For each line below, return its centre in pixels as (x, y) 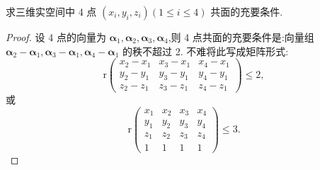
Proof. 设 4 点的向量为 (56, 37)
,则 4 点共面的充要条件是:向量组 (241, 37)
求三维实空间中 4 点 (51, 11)
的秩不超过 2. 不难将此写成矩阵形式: (206, 51)
